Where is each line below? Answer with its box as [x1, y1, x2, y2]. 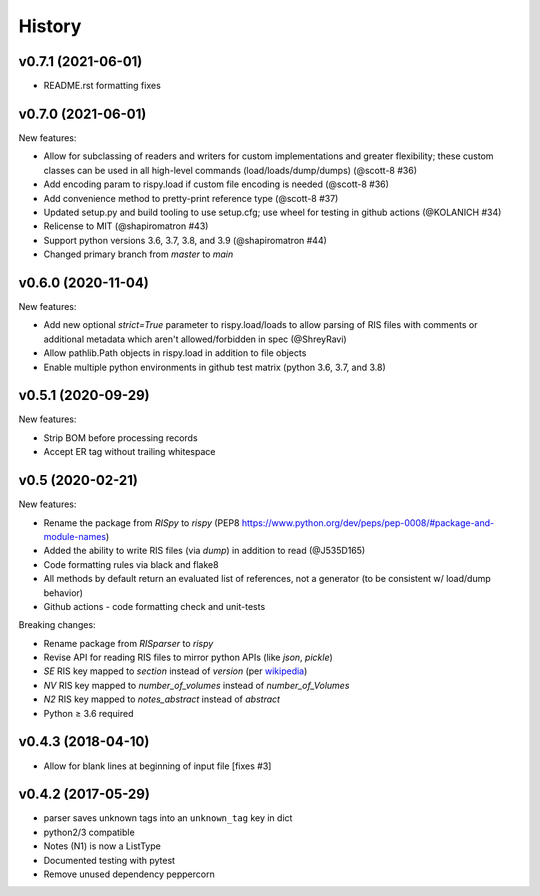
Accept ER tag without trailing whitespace [43, 446, 216, 458]
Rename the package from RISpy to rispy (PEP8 [43, 516, 240, 529]
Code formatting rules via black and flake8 [43, 558, 219, 570]
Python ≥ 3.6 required [43, 707, 134, 719]
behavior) [43, 586, 84, 599]
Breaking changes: [18, 619, 96, 631]
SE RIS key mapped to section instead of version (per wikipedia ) [43, 665, 308, 677]
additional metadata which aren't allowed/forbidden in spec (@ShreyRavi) [43, 333, 347, 345]
